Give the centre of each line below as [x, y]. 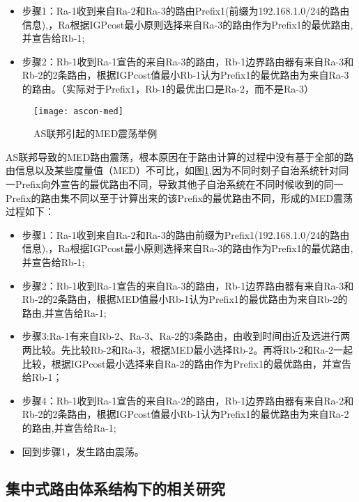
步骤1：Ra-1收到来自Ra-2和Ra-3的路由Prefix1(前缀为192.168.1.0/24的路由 [186, 10]
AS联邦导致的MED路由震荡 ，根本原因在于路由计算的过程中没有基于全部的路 [180, 156]
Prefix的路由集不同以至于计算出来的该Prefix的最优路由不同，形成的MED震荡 [179, 197]
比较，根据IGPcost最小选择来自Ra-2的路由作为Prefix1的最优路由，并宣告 [186, 363]
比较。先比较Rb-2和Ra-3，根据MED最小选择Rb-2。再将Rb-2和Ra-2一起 [192, 349]
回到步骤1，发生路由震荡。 [83, 451]
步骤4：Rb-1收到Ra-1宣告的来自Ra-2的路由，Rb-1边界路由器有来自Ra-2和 [188, 400]
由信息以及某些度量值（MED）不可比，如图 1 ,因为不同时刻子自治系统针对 [172, 170]
